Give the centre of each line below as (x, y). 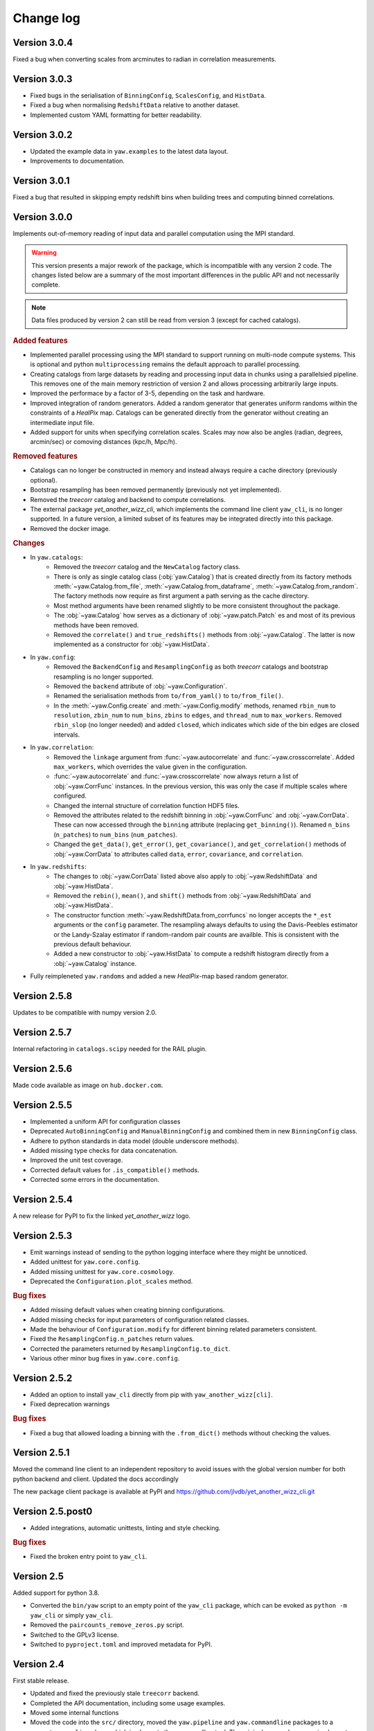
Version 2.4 (39, 1664)
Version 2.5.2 (43, 1378)
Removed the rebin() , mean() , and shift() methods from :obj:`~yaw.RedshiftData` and (182, 896)
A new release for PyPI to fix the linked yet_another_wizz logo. (101, 1216)
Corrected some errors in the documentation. (95, 1180)
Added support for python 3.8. (56, 1593)
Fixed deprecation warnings (70, 1404)
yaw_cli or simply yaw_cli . (72, 1615)
